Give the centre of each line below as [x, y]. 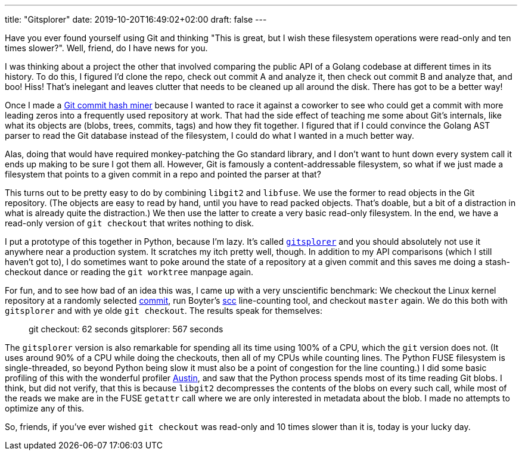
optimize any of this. [45, 408]
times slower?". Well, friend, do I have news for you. [106, 48]
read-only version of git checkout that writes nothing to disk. [130, 223]
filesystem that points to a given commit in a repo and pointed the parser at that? [163, 174]
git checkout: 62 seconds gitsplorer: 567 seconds [126, 329]
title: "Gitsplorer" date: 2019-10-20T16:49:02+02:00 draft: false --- [136, 19]
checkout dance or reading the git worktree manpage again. [129, 272]
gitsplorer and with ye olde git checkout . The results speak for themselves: [164, 311]
